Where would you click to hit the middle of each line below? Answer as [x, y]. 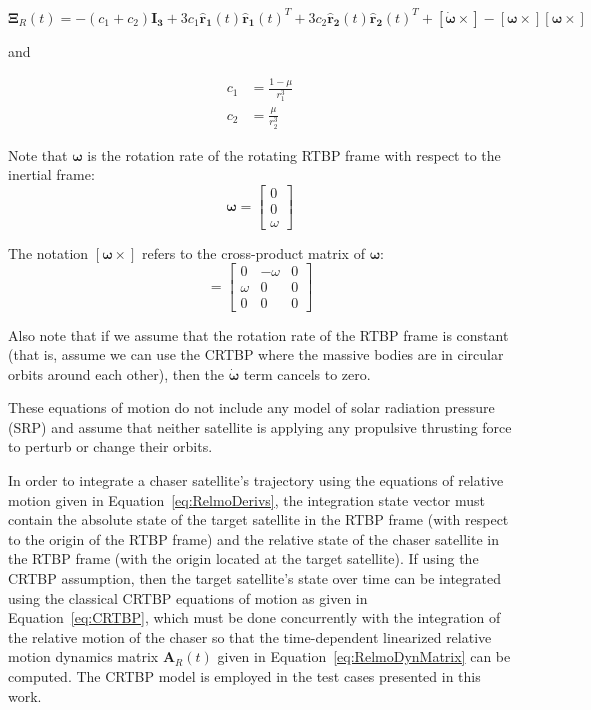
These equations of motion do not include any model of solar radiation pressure [251, 407]
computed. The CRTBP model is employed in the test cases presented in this [244, 676]
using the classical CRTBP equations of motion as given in [188, 597]
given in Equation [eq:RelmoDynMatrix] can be [364, 656]
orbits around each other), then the [116, 373]
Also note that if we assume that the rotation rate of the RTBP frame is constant [258, 334]
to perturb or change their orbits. [110, 446]
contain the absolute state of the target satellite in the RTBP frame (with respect [258, 519]
